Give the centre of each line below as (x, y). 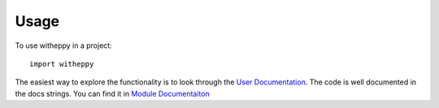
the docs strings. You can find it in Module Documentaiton (113, 93)
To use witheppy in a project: (64, 45)
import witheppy (62, 64)
